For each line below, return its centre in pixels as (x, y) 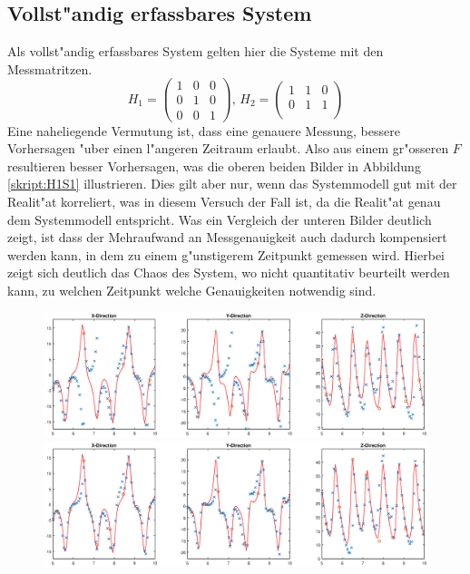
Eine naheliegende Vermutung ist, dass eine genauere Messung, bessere (204, 130)
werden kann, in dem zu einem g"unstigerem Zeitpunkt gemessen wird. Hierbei (226, 254)
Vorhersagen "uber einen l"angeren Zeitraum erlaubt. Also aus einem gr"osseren (228, 148)
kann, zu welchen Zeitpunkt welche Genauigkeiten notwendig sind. (192, 290)
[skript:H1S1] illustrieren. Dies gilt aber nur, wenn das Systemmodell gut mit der (232, 184)
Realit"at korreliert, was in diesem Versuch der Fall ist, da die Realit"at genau (224, 201)
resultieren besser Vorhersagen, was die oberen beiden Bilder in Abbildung (214, 165)
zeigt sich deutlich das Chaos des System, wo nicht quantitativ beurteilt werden (229, 272)
